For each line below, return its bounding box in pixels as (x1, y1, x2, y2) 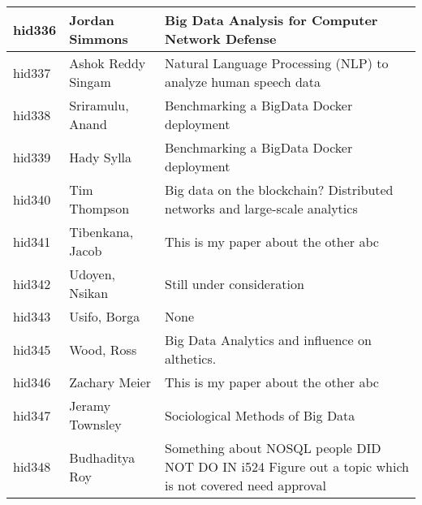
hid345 (13, 339, 51, 359)
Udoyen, (69, 265, 116, 283)
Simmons (69, 29, 128, 48)
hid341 (13, 231, 51, 251)
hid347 (13, 405, 51, 425)
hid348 (13, 457, 51, 476)
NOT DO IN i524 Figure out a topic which (165, 457, 409, 476)
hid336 (13, 19, 57, 39)
